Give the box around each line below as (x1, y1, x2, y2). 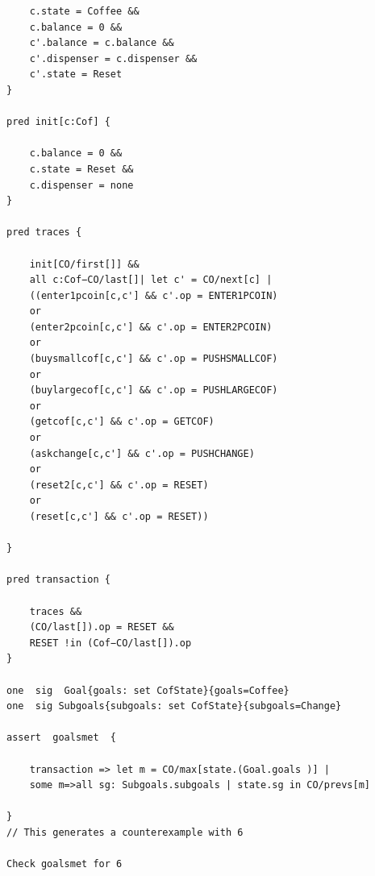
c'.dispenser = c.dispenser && (29, 52, 198, 64)
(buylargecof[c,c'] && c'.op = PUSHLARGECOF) (29, 384, 278, 396)
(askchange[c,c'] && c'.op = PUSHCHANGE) (29, 447, 255, 459)
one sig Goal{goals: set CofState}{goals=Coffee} (6, 684, 290, 696)
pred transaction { (6, 574, 110, 586)
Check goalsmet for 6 (6, 858, 123, 870)
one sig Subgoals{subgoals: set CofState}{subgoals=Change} (6, 700, 342, 712)
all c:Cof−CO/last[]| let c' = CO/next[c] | (29, 274, 273, 286)
